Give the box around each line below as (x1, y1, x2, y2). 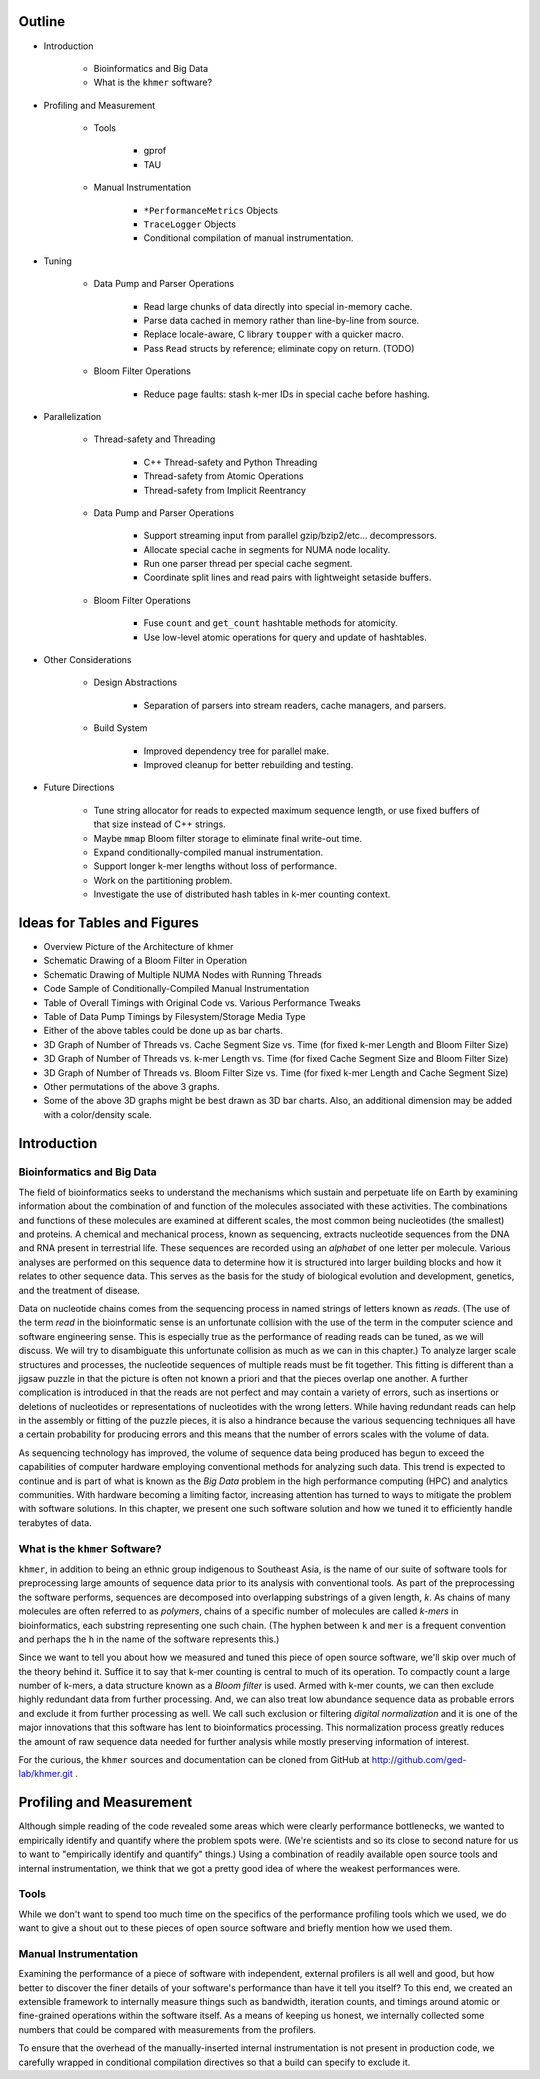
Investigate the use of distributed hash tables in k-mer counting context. (93, 888, 391, 900)
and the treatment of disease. (18, 1284, 140, 1296)
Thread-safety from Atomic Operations (143, 470, 304, 482)
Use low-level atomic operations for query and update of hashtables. (143, 631, 427, 643)
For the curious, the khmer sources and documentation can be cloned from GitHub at (18, 1754, 370, 1766)
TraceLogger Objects (143, 218, 237, 230)
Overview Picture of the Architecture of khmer (43, 941, 234, 952)
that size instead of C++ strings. (93, 818, 227, 830)
